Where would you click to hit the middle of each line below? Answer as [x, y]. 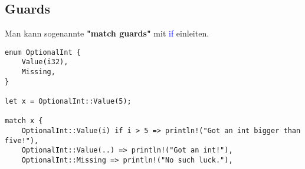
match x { [24, 121]
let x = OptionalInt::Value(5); [68, 102]
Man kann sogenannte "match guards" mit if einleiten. [107, 33]
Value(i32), [45, 62]
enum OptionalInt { [43, 52]
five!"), [22, 140]
